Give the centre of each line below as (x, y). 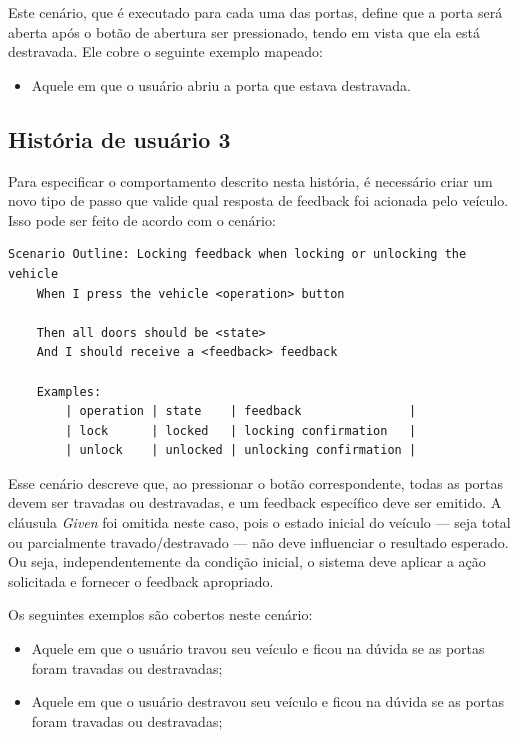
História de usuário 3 (119, 138)
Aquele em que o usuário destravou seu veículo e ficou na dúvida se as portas (268, 701)
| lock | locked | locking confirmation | (241, 430)
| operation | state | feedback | (241, 411)
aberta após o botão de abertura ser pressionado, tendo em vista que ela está (244, 31)
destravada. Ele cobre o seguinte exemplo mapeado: (166, 51)
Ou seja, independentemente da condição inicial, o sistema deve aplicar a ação (247, 561)
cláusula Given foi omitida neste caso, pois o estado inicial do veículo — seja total (259, 522)
